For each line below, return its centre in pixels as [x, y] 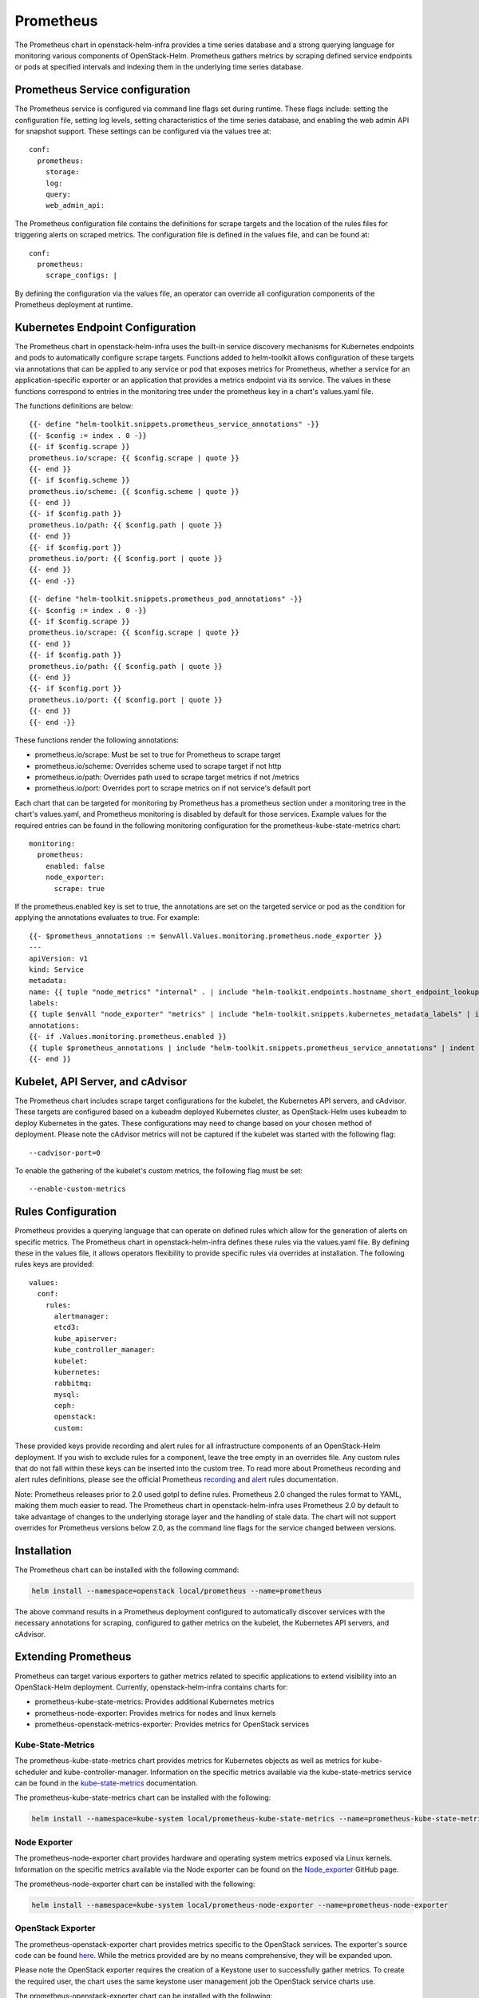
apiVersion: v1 [59, 958]
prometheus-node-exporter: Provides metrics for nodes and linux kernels [155, 1713]
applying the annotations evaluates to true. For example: [107, 917]
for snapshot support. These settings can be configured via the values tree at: [143, 131]
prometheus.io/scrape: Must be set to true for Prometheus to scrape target [158, 754]
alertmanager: [81, 1316]
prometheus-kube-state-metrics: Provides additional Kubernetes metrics [154, 1701]
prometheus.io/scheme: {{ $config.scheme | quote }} [134, 491]
